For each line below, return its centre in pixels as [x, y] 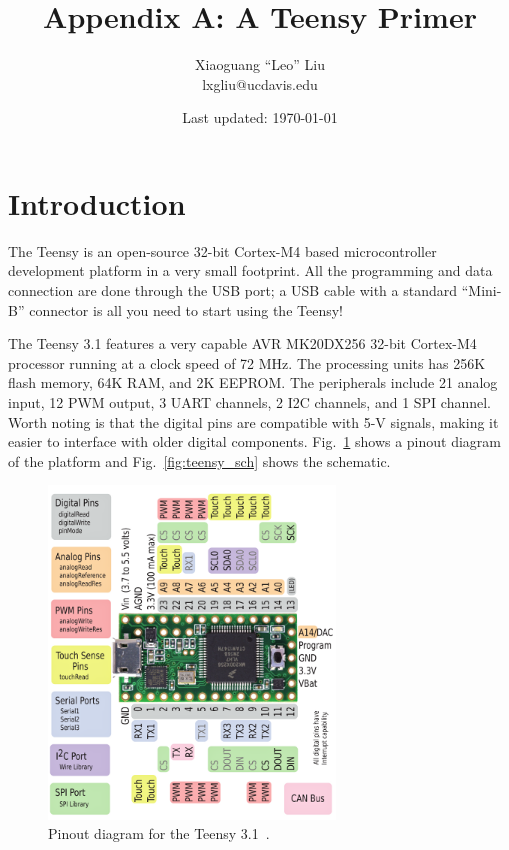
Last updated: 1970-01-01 [260, 117]
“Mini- [481, 290]
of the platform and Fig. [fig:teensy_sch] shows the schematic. [199, 460]
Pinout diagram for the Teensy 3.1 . [159, 833]
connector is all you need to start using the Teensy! [186, 309]
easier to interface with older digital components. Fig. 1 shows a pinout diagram [255, 441]
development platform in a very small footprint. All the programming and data [250, 270]
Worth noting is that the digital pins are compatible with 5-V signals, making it [253, 421]
